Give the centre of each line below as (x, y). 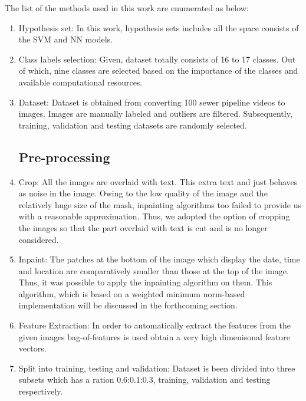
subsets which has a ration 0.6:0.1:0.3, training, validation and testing (144, 379)
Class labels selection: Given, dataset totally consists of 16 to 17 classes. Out (157, 59)
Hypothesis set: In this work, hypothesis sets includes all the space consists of (159, 27)
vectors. (32, 348)
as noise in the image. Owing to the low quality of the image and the (143, 193)
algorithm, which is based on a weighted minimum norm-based (132, 293)
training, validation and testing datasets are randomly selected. (133, 125)
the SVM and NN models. (65, 39)
